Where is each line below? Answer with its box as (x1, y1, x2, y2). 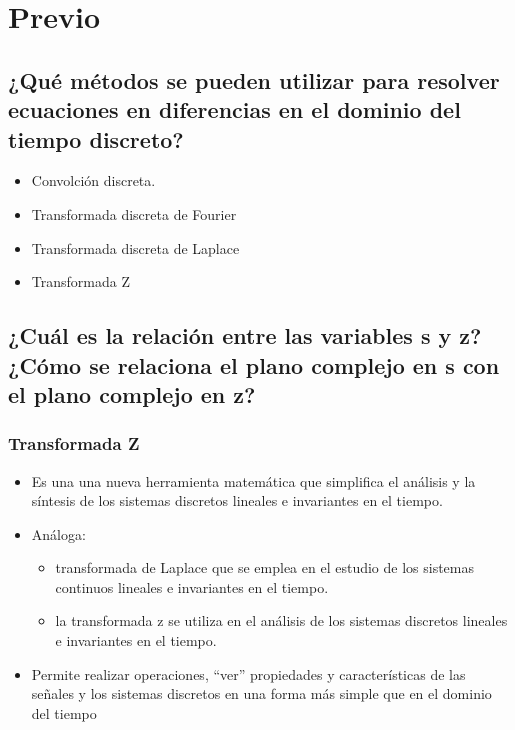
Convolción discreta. (31, 170, 156, 191)
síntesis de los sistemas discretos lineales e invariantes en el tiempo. (31, 490, 443, 511)
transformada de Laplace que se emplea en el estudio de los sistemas (55, 557, 474, 578)
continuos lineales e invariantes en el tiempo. (55, 576, 329, 597)
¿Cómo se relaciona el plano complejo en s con (8, 349, 500, 380)
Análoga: (31, 523, 86, 544)
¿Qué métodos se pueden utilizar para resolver (8, 64, 500, 95)
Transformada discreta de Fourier (31, 203, 237, 224)
